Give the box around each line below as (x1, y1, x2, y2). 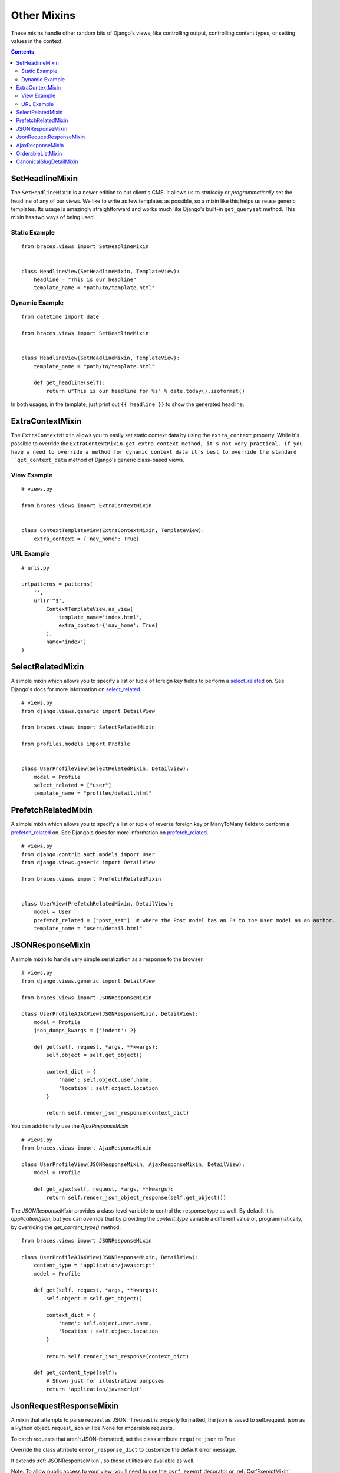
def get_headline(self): (33, 379, 105, 386)
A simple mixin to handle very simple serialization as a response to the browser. (11, 955, 204, 963)
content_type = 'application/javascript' (33, 1262, 156, 1269)
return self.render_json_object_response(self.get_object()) (46, 1194, 227, 1201)
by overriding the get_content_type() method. (11, 1223, 121, 1231)
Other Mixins (11, 9, 76, 22)
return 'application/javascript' (46, 1386, 143, 1393)
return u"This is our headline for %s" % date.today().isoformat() (46, 388, 245, 394)
